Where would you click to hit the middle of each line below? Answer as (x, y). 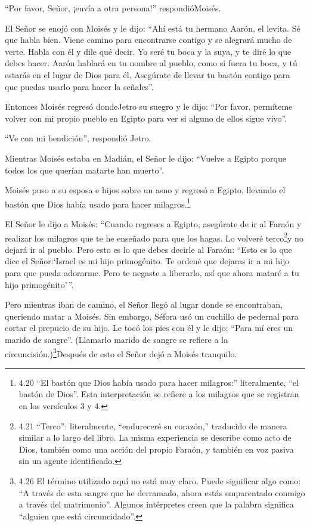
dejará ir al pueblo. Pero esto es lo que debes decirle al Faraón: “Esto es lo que (148, 249)
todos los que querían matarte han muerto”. (85, 170)
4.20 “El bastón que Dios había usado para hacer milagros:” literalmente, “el (159, 382)
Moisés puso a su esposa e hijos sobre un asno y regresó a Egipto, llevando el (145, 190)
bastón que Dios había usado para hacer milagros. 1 (98, 203)
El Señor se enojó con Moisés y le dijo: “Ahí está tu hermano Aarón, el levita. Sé (153, 28)
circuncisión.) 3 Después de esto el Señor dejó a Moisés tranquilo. (121, 352)
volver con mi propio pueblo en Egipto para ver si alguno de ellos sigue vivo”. (146, 118)
